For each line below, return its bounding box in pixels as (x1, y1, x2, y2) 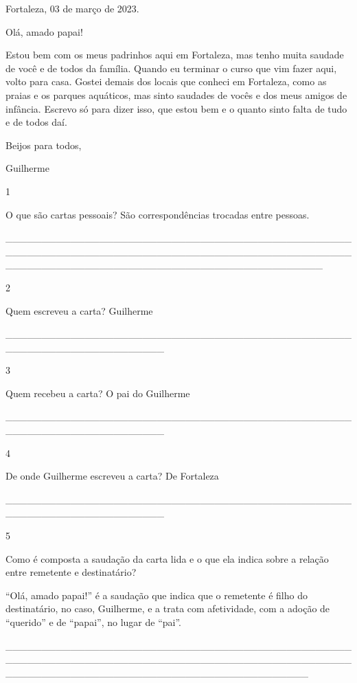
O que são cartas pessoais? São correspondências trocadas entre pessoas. (5, 207, 310, 221)
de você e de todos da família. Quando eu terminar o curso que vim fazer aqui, (5, 60, 337, 75)
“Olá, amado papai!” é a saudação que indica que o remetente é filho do (5, 587, 308, 602)
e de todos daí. (5, 115, 67, 129)
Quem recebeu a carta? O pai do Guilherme (5, 385, 190, 400)
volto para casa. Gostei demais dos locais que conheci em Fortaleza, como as (5, 74, 327, 89)
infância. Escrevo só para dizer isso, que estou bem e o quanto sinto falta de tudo (5, 101, 347, 115)
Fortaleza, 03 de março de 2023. (5, 1, 139, 15)
